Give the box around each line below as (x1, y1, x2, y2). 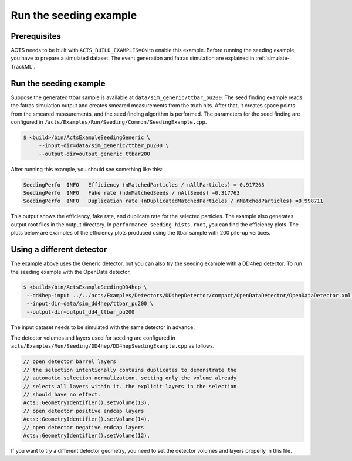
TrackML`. (11, 63, 36, 70)
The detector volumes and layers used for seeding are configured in (11, 334, 175, 341)
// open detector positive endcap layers (23, 408, 144, 414)
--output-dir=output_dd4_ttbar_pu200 (26, 309, 135, 315)
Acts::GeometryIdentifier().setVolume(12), (23, 432, 151, 439)
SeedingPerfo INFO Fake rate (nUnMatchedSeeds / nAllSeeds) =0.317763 (23, 189, 240, 196)
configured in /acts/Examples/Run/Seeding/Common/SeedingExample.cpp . (11, 118, 207, 126)
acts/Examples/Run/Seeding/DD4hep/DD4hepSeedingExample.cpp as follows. (11, 343, 215, 350)
